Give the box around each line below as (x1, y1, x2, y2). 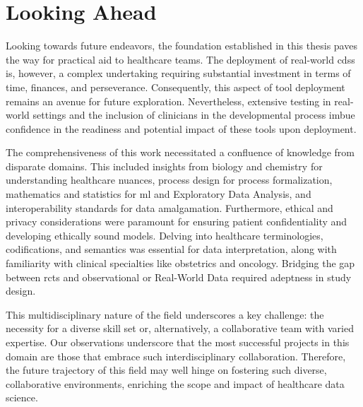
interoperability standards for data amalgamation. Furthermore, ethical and (6, 200, 333, 215)
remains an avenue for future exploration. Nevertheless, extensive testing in (6, 93, 331, 108)
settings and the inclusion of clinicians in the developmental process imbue (32, 107, 355, 122)
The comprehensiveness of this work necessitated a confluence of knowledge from (6, 145, 355, 160)
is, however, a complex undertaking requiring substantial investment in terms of (6, 66, 351, 81)
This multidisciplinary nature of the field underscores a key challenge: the (6, 307, 324, 322)
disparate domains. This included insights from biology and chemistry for (6, 158, 323, 173)
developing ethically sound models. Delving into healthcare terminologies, (6, 228, 323, 242)
